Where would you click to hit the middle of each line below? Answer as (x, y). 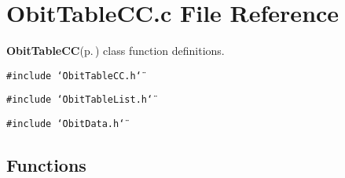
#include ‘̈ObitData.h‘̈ (66, 124)
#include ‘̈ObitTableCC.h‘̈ (74, 76)
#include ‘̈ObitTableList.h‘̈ (80, 100)
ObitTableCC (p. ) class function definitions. (116, 51)
